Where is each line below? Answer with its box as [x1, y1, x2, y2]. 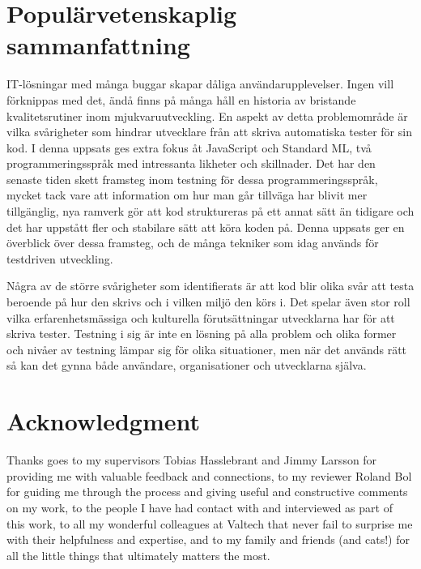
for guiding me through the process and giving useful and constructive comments [6, 483, 408, 500]
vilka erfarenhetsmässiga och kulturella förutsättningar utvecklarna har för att [6, 309, 395, 326]
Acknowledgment [6, 404, 200, 438]
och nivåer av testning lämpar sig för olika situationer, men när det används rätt [6, 340, 407, 357]
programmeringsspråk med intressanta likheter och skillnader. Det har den [6, 155, 376, 172]
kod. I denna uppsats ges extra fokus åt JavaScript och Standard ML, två [6, 139, 372, 156]
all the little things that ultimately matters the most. [6, 546, 270, 563]
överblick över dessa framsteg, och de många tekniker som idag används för [6, 234, 379, 251]
